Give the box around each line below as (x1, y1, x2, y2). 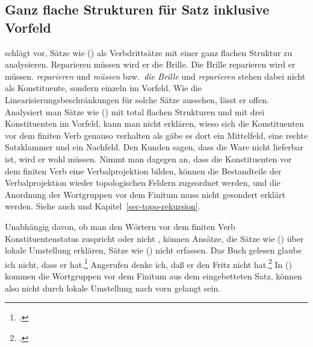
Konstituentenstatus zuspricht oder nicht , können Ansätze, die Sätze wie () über (5, 232, 304, 244)
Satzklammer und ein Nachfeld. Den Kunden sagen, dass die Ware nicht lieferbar (5, 141, 304, 153)
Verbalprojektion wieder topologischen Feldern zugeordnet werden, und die (5, 176, 280, 189)
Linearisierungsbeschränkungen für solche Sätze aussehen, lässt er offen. (5, 93, 269, 106)
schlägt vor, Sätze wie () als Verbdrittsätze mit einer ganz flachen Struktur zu (5, 46, 293, 59)
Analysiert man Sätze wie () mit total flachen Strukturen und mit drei (5, 105, 265, 118)
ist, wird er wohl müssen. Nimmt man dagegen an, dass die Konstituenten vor (5, 152, 292, 165)
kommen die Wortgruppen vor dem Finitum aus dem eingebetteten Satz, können (5, 269, 302, 282)
